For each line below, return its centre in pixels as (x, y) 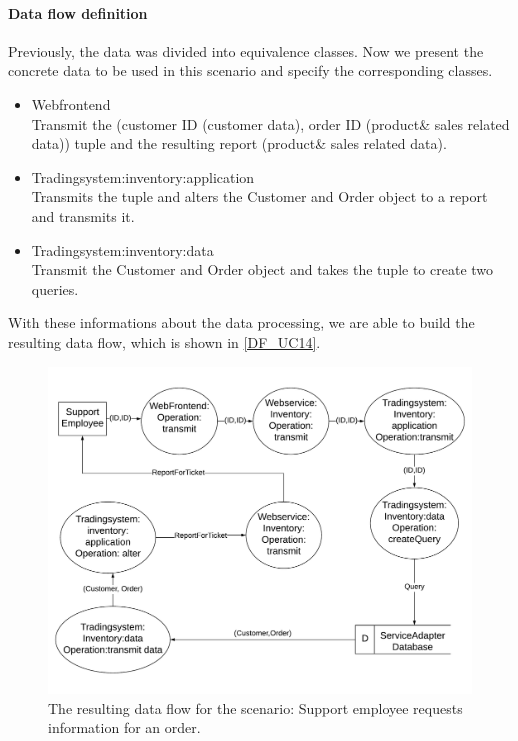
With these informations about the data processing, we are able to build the (241, 322)
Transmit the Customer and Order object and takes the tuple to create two (262, 269)
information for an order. (124, 727)
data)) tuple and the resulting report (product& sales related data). (239, 143)
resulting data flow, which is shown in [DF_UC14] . (164, 341)
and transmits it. (83, 215)
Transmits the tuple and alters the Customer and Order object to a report (259, 196)
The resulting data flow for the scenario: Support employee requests (255, 707)
